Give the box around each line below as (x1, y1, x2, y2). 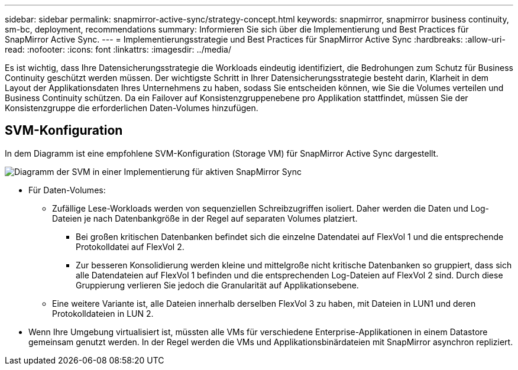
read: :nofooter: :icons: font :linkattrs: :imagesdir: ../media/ (5, 44, 231, 54)
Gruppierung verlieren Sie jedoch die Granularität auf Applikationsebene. (76, 280, 359, 290)
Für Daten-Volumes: (28, 184, 106, 195)
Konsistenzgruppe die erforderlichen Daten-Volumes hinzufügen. (5, 103, 258, 113)
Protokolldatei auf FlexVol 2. (76, 241, 184, 252)
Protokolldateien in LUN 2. (52, 308, 154, 319)
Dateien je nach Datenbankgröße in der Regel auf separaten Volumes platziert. (52, 213, 358, 223)
